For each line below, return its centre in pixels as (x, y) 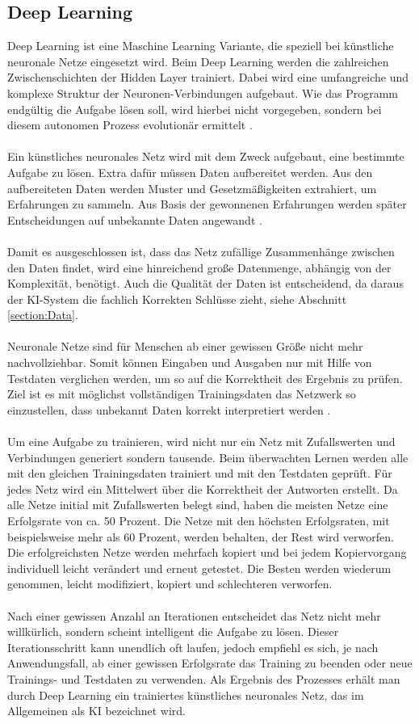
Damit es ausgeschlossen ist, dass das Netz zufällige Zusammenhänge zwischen (201, 251)
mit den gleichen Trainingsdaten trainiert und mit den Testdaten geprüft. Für (200, 473)
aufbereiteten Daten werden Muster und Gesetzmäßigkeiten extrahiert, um (192, 188)
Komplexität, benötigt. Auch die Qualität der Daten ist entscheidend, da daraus (205, 283)
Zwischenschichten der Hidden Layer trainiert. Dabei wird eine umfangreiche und (208, 77)
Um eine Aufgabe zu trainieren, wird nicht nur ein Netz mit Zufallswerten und (201, 442)
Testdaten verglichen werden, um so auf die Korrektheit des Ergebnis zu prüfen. (205, 378)
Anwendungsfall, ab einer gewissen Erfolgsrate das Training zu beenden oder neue (210, 663)
